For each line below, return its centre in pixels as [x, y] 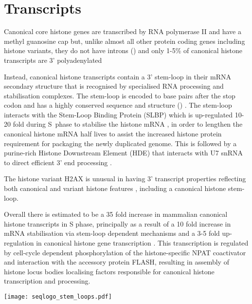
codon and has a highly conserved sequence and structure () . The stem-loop [118, 105]
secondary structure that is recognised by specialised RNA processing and [114, 86]
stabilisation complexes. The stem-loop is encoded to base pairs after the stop [120, 95]
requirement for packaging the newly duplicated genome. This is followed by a [120, 143]
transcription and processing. [47, 281]
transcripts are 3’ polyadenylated [53, 60]
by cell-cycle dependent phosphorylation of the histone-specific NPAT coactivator [125, 252]
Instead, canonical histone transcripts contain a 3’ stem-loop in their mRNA [117, 76]
